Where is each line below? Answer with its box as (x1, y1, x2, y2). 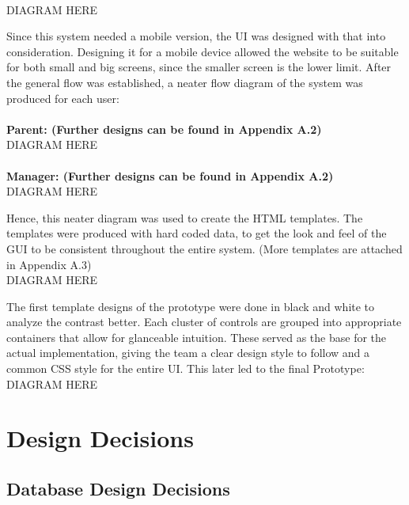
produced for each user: (6, 89, 119, 106)
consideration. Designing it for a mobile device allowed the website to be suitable (6, 43, 399, 59)
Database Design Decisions (6, 477, 230, 501)
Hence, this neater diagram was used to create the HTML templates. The (6, 209, 363, 226)
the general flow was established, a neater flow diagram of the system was (6, 74, 363, 90)
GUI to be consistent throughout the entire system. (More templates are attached (6, 240, 403, 256)
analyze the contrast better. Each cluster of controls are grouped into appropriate (6, 313, 402, 330)
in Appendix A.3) (6, 256, 92, 272)
